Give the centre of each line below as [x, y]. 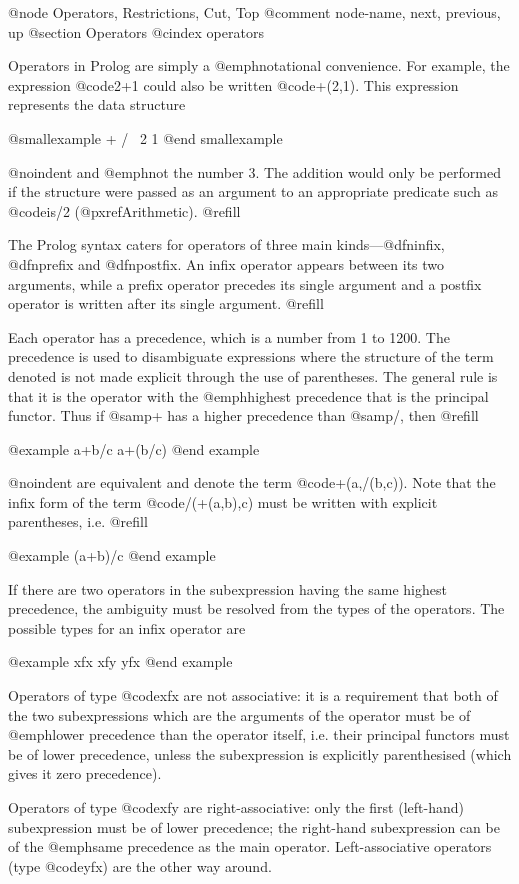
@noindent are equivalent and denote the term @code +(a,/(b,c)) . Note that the [252, 482]
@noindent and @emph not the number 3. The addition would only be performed [254, 171]
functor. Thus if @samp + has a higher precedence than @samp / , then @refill [243, 415]
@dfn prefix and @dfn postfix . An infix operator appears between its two [226, 263]
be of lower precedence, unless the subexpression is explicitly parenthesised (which [260, 753]
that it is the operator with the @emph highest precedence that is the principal [248, 395]
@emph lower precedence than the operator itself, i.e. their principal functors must [259, 734]
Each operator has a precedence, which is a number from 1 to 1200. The [229, 336]
